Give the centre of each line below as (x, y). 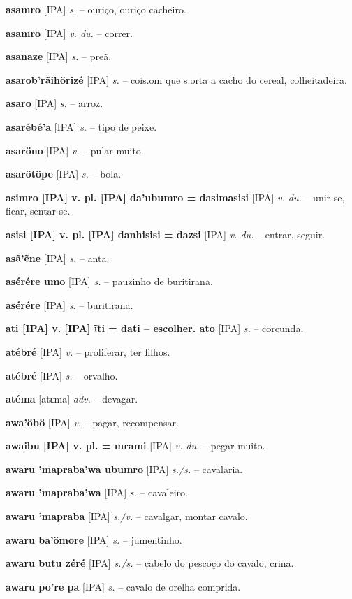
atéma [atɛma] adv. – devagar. (72, 399)
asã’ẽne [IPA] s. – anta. (58, 258)
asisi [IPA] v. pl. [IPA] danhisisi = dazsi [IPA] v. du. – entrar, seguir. (166, 234)
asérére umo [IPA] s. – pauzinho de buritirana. (109, 281)
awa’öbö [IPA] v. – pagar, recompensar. (92, 422)
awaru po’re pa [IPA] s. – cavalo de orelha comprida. (123, 586)
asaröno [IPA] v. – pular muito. (75, 150)
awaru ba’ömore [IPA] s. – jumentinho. (94, 539)
